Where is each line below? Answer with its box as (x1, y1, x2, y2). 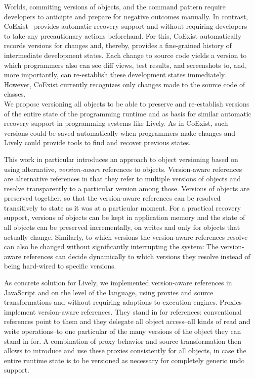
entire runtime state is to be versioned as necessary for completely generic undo (4, 355, 245, 365)
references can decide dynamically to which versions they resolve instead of (23, 251, 251, 261)
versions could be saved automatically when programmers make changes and (4, 127, 235, 138)
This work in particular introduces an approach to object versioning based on (4, 154, 238, 164)
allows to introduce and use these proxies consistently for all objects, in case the (4, 345, 246, 356)
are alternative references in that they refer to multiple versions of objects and (4, 173, 241, 184)
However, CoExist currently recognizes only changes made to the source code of (4, 79, 245, 89)
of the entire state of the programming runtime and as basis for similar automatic (4, 108, 252, 118)
